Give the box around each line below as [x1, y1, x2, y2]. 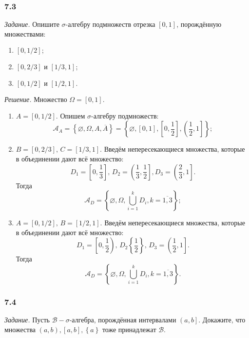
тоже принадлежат [102, 324, 156, 334]
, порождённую [176, 19, 222, 29]
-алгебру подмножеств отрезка [65, 19, 155, 29]
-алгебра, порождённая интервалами [69, 315, 176, 325]
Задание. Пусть [4, 315, 50, 325]
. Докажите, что [198, 315, 246, 325]
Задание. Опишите [4, 19, 59, 29]
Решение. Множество [4, 94, 67, 104]
